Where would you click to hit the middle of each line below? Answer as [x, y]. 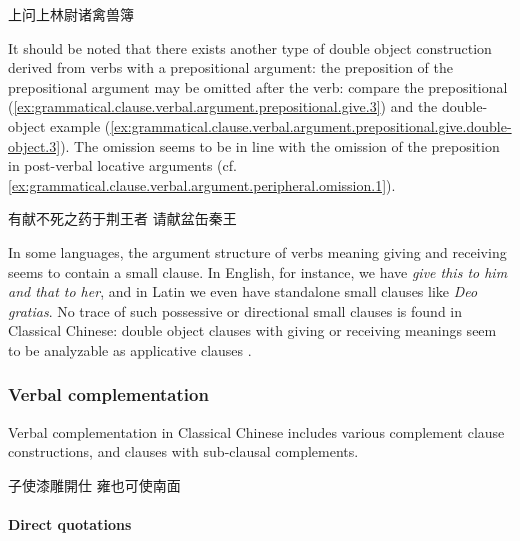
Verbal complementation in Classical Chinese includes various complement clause [256, 431]
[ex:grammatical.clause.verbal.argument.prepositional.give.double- [311, 125]
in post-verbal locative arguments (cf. [122, 165]
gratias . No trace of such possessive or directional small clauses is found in [235, 310]
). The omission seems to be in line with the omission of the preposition [280, 145]
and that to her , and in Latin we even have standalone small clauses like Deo [243, 291]
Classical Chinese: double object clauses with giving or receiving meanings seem [252, 330]
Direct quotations [70, 524]
